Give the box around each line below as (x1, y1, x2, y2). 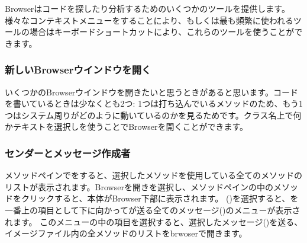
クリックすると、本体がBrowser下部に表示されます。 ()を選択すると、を (21, 192, 299, 204)
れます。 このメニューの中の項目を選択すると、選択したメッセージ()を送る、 (5, 215, 303, 228)
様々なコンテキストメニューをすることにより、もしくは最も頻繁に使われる (5, 14, 293, 26)
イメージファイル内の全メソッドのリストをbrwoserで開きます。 (5, 227, 247, 239)
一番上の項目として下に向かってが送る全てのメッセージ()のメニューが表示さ (5, 203, 300, 216)
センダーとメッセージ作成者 (5, 145, 131, 160)
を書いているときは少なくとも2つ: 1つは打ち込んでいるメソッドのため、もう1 (5, 97, 303, 110)
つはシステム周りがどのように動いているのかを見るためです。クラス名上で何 (5, 108, 302, 121)
